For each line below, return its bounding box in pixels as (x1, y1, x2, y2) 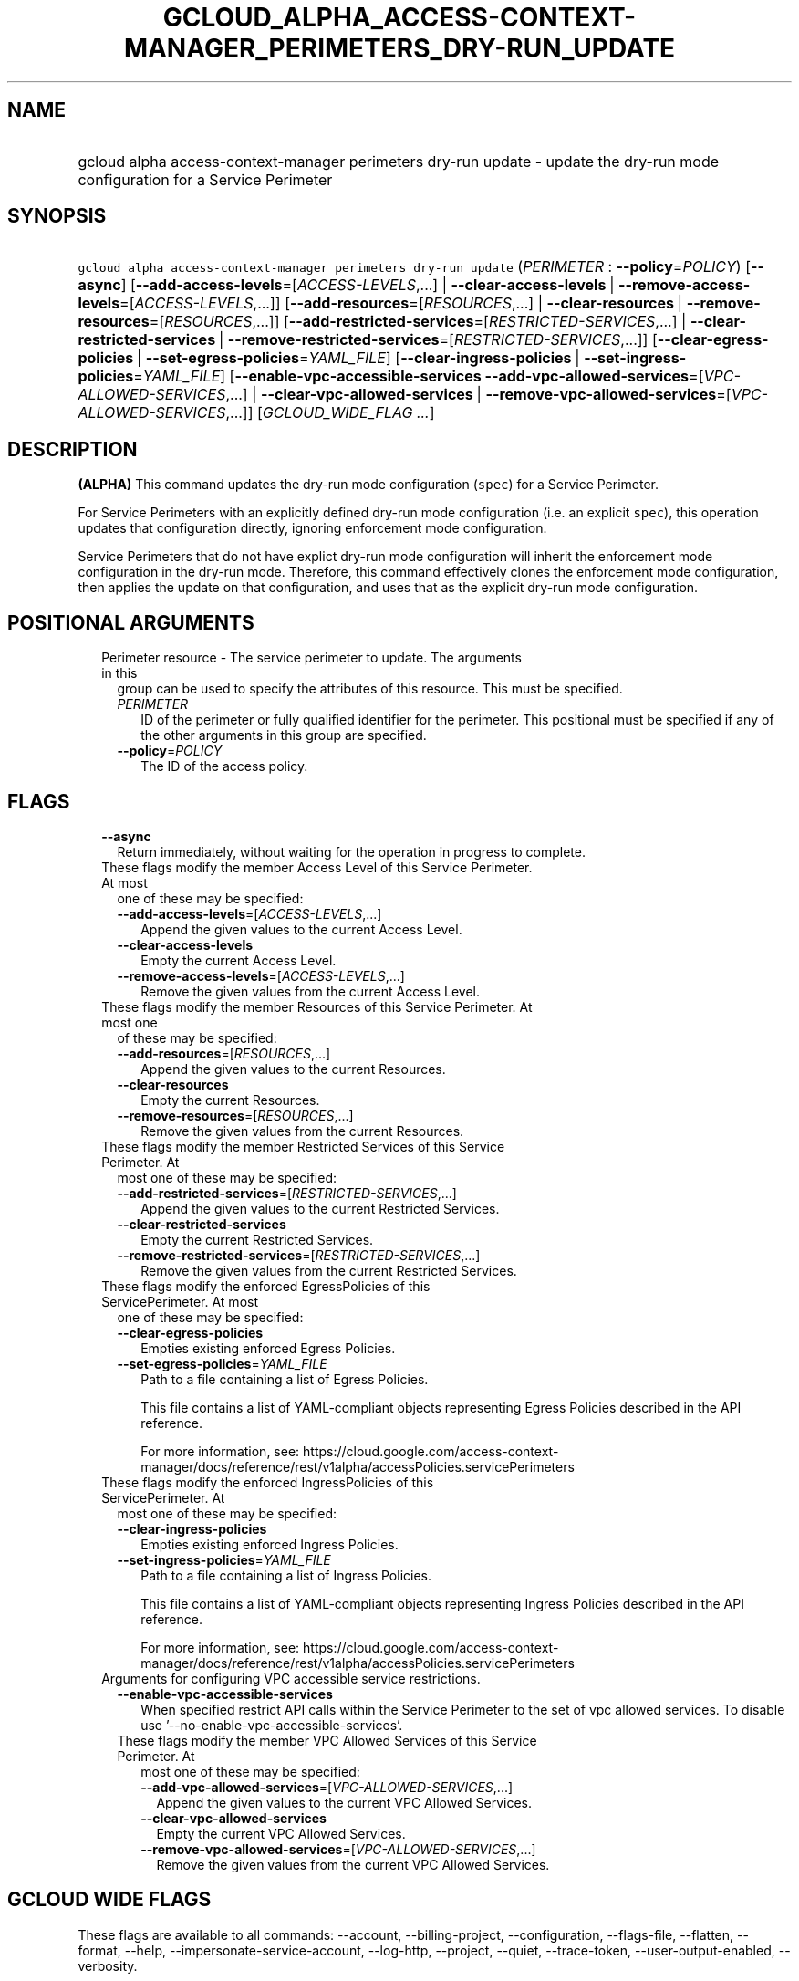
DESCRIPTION (7, 437, 138, 461)
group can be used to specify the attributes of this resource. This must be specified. (117, 681, 623, 697)
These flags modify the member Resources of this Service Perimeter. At (101, 998, 533, 1015)
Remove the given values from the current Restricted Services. (140, 1262, 517, 1278)
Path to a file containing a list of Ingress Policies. (140, 1567, 431, 1583)
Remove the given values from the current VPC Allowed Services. (156, 1856, 550, 1872)
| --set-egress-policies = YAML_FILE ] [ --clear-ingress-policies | (137, 349, 580, 368)
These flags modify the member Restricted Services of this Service (101, 1138, 505, 1154)
